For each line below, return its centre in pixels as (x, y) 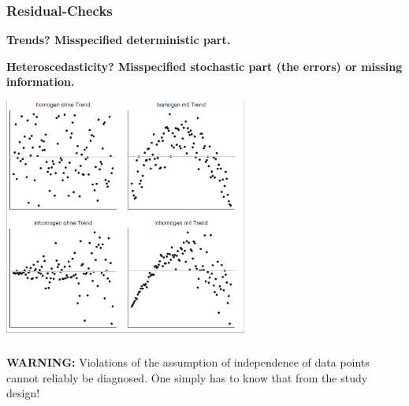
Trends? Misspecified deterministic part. (119, 40)
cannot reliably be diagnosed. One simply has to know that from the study (187, 377)
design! (23, 393)
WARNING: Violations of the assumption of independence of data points (188, 361)
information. (41, 82)
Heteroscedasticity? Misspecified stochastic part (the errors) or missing (204, 66)
